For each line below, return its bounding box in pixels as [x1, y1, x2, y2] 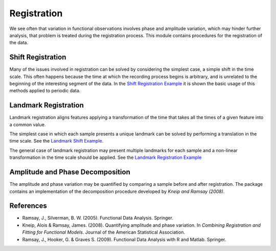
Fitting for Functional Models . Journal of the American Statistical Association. [22, 229, 185, 235]
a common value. [9, 121, 46, 127]
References [9, 202, 47, 210]
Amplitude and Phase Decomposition [9, 168, 130, 177]
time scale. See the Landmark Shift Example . [9, 138, 104, 144]
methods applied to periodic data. [9, 88, 81, 94]
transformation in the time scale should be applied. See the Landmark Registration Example [9, 154, 202, 160]
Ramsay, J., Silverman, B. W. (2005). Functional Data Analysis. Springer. [22, 215, 174, 221]
